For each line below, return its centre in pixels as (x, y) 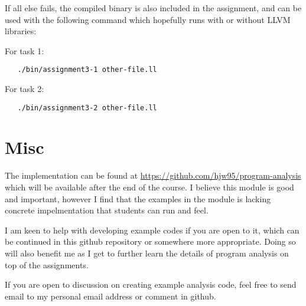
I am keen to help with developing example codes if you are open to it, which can (152, 230)
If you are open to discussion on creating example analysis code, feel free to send (151, 284)
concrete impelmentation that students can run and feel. (107, 210)
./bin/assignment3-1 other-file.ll (87, 70)
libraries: (21, 31)
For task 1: (25, 50)
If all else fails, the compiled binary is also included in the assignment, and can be (153, 8)
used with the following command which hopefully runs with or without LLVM (148, 19)
